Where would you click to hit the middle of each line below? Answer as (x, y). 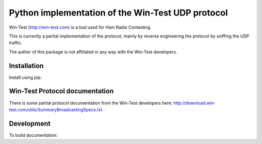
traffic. (16, 43)
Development (30, 123)
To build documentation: (33, 135)
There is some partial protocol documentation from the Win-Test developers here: (90, 103)
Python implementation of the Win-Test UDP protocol (118, 13)
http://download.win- (194, 103)
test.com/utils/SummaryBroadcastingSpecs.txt (56, 109)
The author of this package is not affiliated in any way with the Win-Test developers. (93, 52)
